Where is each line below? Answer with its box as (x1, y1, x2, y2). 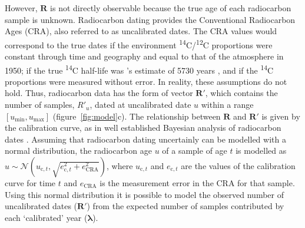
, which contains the (205, 87, 278, 99)
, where (106, 160, 133, 172)
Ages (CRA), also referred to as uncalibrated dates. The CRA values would (5, 25, 277, 37)
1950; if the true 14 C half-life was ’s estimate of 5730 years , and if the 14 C (5, 62, 274, 76)
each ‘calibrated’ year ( (5, 211, 88, 223)
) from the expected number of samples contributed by (87, 200, 284, 212)
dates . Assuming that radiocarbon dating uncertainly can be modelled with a (5, 133, 286, 145)
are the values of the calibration (181, 160, 296, 172)
